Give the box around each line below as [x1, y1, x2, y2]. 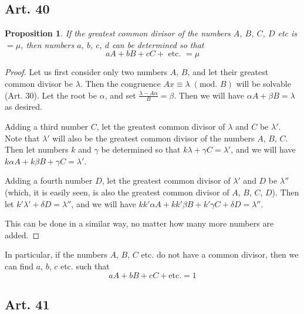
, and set [104, 89, 136, 101]
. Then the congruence [80, 77, 161, 89]
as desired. [5, 100, 42, 113]
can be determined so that [112, 38, 204, 50]
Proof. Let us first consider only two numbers [5, 66, 168, 78]
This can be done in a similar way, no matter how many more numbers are [5, 217, 274, 229]
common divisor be [5, 77, 73, 89]
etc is [278, 27, 298, 39]
